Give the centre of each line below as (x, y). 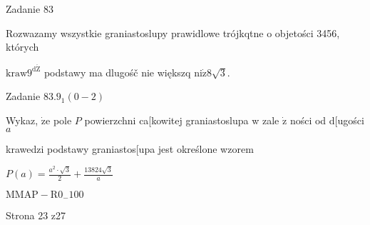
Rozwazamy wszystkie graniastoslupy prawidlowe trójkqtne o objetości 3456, (173, 32)
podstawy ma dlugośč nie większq (117, 72)
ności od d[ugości (327, 120)
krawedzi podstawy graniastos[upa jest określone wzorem (130, 148)
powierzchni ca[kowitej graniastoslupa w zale (182, 120)
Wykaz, (22, 120)
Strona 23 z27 (36, 215)
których (22, 47)
